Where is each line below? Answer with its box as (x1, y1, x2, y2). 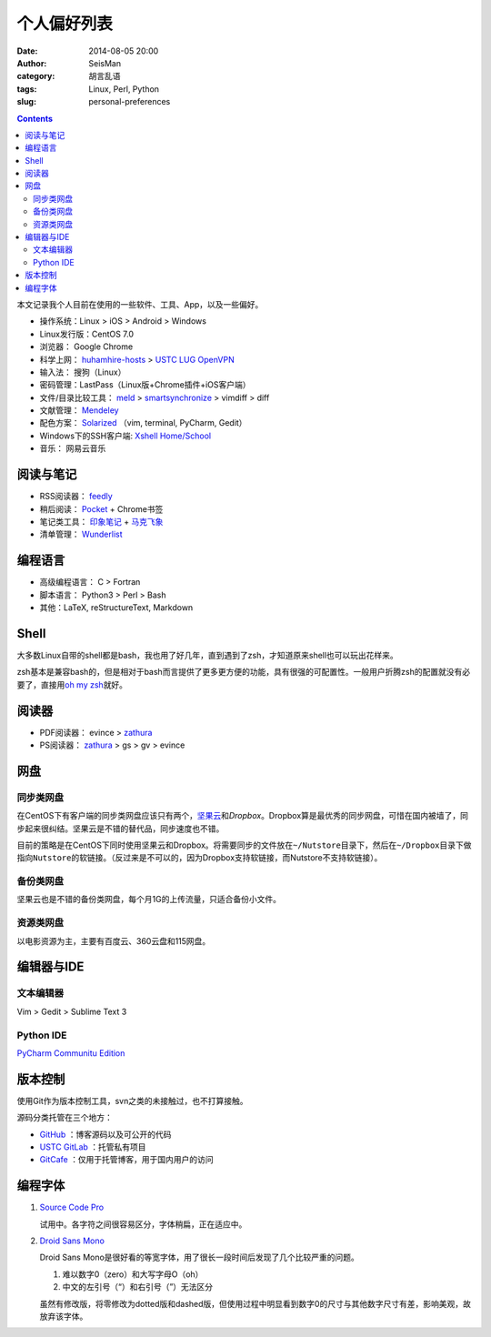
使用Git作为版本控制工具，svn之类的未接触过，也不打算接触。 (16, 1095, 248, 1106)
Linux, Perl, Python (88, 83, 159, 95)
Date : (16, 45, 38, 56)
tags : (16, 83, 37, 95)
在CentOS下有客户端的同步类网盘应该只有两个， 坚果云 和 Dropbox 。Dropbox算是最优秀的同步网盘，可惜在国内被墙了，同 (16, 810, 468, 821)
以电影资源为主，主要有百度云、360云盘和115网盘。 (16, 935, 211, 946)
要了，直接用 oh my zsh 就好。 (16, 679, 127, 690)
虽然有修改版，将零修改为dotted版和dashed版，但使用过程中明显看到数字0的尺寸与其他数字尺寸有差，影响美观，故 (39, 1298, 472, 1309)
